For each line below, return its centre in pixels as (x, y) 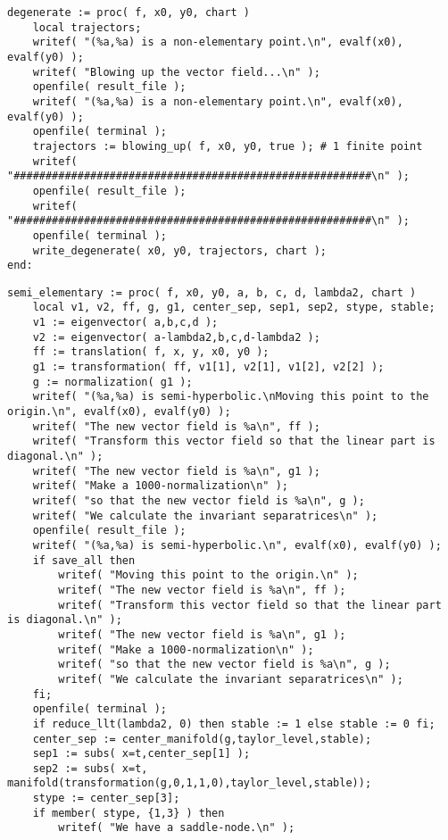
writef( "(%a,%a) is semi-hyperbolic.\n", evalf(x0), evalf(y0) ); (237, 545)
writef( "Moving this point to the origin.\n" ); (208, 575)
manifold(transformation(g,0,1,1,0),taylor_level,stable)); (190, 783)
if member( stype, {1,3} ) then (129, 813)
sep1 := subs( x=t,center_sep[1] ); (141, 754)
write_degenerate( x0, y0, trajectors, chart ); (179, 250)
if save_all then (84, 560)
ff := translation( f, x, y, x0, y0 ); (151, 352)
